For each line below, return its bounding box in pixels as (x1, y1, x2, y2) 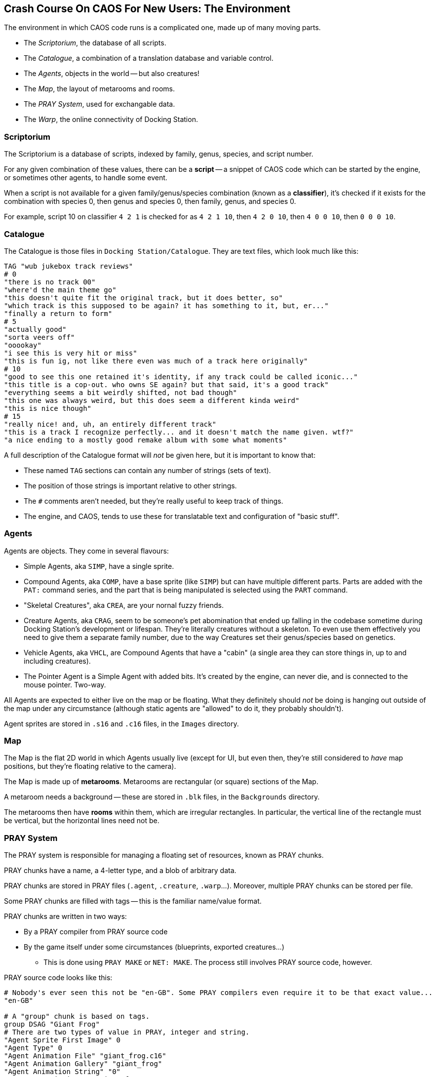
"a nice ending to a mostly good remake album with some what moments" (4, 436, 287, 444)
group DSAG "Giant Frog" (4, 1020, 100, 1029)
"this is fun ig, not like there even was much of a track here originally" (4, 357, 308, 365)
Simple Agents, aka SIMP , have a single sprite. (24, 561, 174, 570)
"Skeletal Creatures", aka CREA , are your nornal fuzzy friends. (24, 600, 224, 609)
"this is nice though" (4, 404, 92, 412)
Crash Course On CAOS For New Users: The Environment (4, 2, 290, 15)
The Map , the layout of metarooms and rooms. (24, 84, 175, 93)
